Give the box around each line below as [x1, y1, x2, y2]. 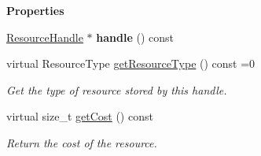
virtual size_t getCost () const [6, 108, 153, 124]
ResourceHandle [6, 28, 83, 45]
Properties [6, 2, 64, 18]
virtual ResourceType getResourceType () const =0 [6, 55, 255, 72]
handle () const [96, 28, 174, 45]
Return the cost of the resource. [6, 134, 157, 150]
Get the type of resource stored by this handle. [6, 81, 227, 98]
